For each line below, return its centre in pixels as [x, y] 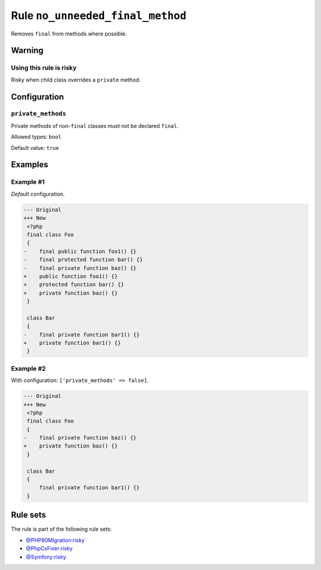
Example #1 [28, 182]
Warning [27, 51]
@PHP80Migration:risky [55, 540]
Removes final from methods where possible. [69, 33]
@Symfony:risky [46, 557]
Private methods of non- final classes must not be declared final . [95, 126]
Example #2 [29, 368]
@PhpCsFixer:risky [49, 549]
